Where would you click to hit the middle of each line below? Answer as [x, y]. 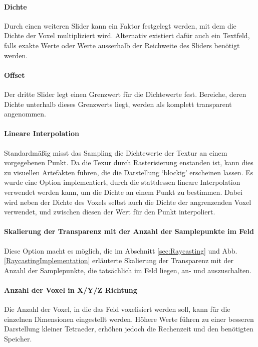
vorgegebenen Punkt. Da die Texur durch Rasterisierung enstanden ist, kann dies [129, 162]
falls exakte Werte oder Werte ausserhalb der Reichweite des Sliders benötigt [122, 45]
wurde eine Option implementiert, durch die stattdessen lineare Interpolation [122, 182]
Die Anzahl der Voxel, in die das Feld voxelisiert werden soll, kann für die [117, 309]
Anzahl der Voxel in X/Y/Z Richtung [71, 290]
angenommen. [25, 114]
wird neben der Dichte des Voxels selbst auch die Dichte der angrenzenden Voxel [128, 202]
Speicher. [18, 338]
